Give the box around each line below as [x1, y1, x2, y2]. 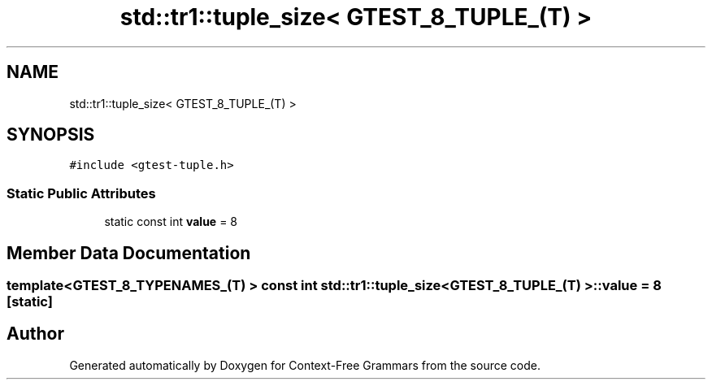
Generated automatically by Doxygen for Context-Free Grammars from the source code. [69, 358, 541, 372]
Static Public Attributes [7, 184, 156, 202]
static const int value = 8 [104, 215, 238, 229]
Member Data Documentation [7, 242, 251, 263]
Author [7, 323, 64, 345]
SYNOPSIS [7, 124, 95, 145]
